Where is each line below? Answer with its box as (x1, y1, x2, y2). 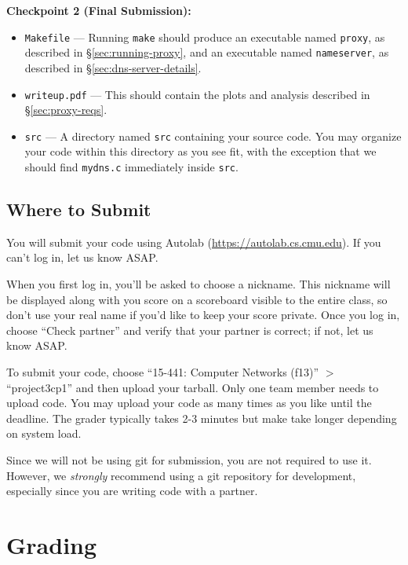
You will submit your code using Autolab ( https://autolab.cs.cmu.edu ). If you (6, 233, 381, 250)
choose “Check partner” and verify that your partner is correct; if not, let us (6, 321, 373, 338)
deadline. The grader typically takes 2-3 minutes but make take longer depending (6, 409, 397, 426)
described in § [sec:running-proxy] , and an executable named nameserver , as (24, 44, 389, 61)
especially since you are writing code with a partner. (6, 482, 258, 499)
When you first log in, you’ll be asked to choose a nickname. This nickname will (6, 276, 391, 292)
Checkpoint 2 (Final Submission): (6, 2, 191, 18)
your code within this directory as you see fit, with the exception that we (24, 143, 377, 160)
